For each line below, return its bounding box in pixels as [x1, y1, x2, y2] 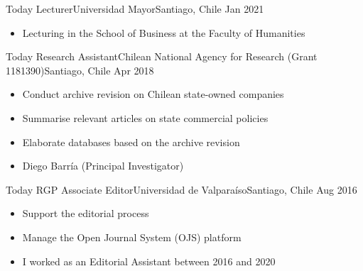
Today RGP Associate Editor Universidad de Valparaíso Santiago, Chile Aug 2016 [6, 182, 357, 197]
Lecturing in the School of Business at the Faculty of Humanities [22, 25, 305, 40]
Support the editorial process [22, 206, 149, 221]
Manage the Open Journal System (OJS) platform [22, 229, 242, 244]
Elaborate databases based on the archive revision [22, 134, 240, 149]
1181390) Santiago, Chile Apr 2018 [6, 62, 154, 77]
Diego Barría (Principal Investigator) [22, 158, 184, 173]
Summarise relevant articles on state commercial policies [22, 110, 269, 125]
